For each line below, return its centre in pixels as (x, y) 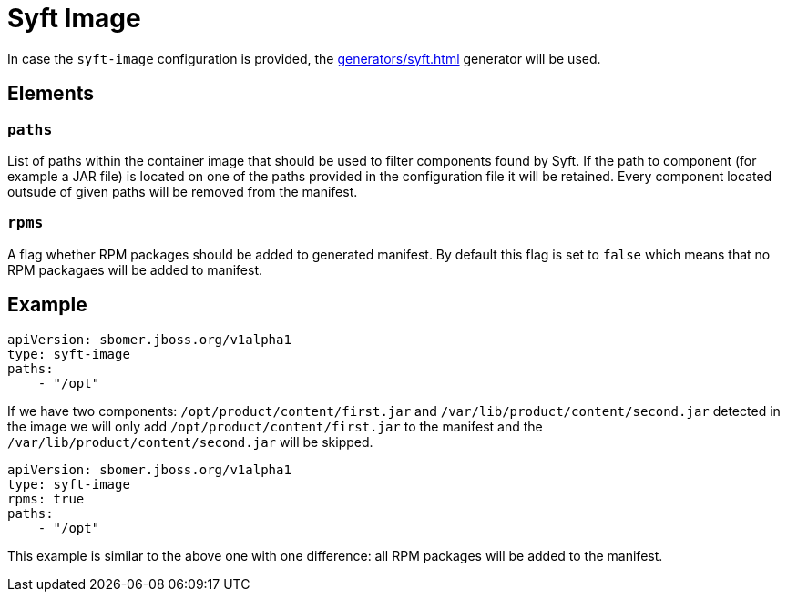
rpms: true (46, 498)
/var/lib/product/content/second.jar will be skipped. (190, 442)
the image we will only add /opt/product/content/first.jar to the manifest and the (275, 426)
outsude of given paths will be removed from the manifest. (183, 191)
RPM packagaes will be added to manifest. (135, 269)
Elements (51, 94)
